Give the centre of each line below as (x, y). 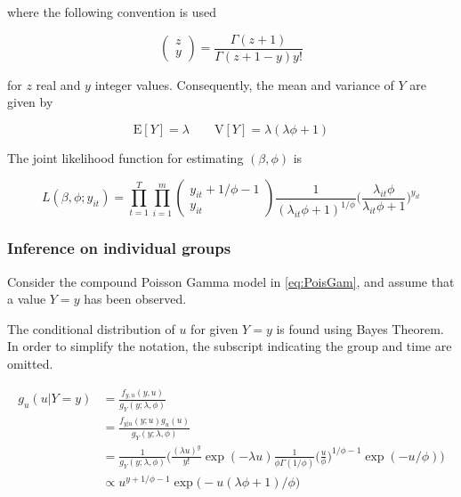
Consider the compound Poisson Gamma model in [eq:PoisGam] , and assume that (231, 281)
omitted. (30, 364)
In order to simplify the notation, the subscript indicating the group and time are (230, 346)
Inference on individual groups (119, 248)
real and (58, 84)
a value (27, 299)
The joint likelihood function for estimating (125, 157)
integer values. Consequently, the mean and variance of (244, 84)
